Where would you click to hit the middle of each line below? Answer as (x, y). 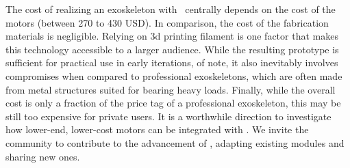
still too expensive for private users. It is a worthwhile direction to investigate (168, 116)
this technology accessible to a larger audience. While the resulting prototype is (172, 49)
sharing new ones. (43, 156)
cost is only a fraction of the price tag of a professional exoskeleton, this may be (173, 103)
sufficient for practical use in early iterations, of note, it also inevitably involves (172, 62)
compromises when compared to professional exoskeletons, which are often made (174, 75)
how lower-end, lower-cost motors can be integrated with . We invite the (157, 129)
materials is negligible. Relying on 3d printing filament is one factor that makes (172, 36)
